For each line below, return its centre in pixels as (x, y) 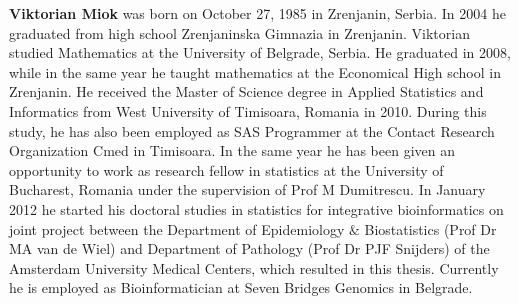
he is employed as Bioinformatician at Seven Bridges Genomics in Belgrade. (241, 287)
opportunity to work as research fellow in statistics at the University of (226, 169)
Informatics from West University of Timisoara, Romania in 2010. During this (248, 110)
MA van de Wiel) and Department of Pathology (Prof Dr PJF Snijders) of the (249, 248)
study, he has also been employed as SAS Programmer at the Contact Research (252, 130)
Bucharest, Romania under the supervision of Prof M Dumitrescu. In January (247, 189)
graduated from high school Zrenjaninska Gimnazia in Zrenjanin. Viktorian (239, 32)
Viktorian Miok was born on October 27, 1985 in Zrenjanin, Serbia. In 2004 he (257, 13)
